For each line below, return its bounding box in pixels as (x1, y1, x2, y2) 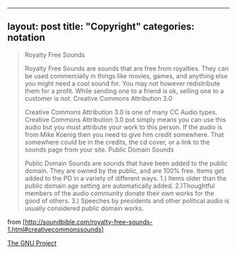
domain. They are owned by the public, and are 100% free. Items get (24, 167, 224, 175)
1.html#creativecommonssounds (7, 225, 102, 234)
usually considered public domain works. (24, 204, 145, 212)
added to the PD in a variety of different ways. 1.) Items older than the (24, 174, 227, 182)
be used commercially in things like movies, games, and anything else (24, 71, 228, 80)
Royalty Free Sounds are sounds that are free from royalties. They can (24, 64, 229, 73)
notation (7, 32, 46, 44)
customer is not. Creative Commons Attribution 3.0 (24, 94, 173, 102)
